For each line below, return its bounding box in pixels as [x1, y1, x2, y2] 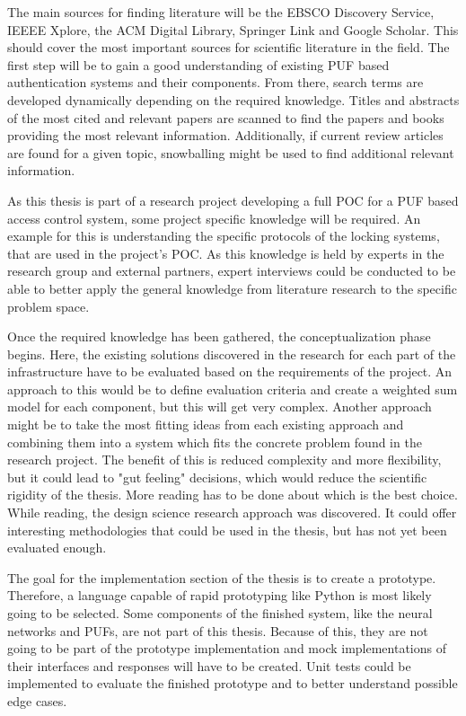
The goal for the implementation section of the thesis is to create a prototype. [7, 568, 436, 587]
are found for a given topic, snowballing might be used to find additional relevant [7, 143, 454, 162]
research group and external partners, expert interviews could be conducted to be [7, 261, 456, 280]
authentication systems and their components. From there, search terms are [7, 73, 424, 92]
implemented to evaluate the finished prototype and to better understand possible [7, 674, 458, 693]
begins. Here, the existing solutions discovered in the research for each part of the [7, 344, 456, 363]
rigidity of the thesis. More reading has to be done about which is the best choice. [7, 485, 458, 504]
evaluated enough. [7, 538, 107, 557]
